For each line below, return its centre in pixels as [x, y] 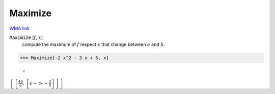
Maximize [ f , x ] [26, 37]
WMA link [20, 28]
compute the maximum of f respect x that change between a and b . [93, 44]
